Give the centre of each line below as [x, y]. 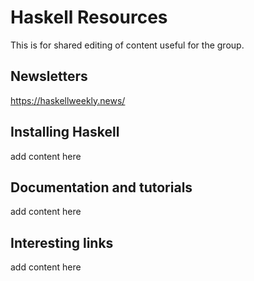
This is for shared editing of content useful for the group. [127, 45]
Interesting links [62, 242]
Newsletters [49, 76]
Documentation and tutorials [101, 187]
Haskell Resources [89, 17]
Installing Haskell [65, 132]
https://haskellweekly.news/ [68, 100]
